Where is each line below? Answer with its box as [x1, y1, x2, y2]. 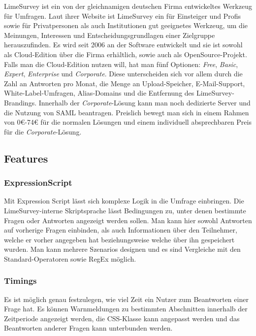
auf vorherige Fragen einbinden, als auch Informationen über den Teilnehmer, [4, 225, 237, 235]
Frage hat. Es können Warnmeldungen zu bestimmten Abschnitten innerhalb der [4, 303, 248, 314]
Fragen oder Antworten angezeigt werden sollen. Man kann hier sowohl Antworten [4, 215, 252, 225]
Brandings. [4, 97, 37, 107]
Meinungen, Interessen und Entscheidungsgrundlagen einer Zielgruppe [4, 30, 215, 40]
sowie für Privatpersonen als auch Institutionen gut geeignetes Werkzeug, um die [4, 20, 248, 31]
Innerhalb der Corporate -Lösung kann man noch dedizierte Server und [38, 97, 251, 107]
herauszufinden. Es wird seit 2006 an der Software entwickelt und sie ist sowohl [4, 39, 243, 50]
